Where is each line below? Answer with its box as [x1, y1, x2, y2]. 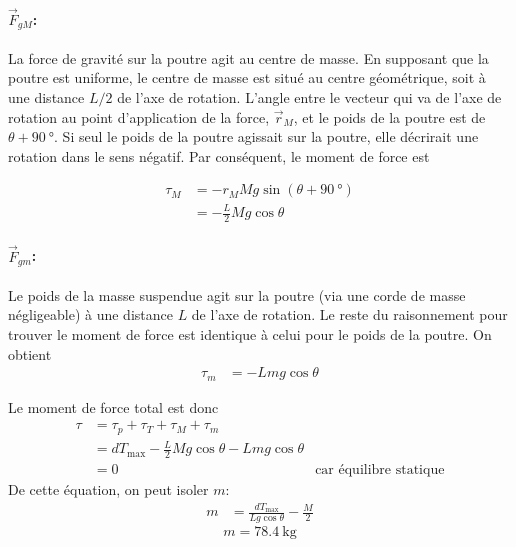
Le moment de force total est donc [8, 396, 219, 417]
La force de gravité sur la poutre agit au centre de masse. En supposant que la [8, 47, 489, 68]
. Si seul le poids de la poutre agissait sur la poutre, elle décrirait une [54, 126, 479, 147]
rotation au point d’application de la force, [8, 106, 270, 127]
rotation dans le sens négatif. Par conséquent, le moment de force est [8, 145, 430, 166]
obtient [8, 343, 52, 364]
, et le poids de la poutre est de [293, 106, 486, 127]
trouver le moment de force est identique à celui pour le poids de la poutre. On [8, 323, 492, 344]
